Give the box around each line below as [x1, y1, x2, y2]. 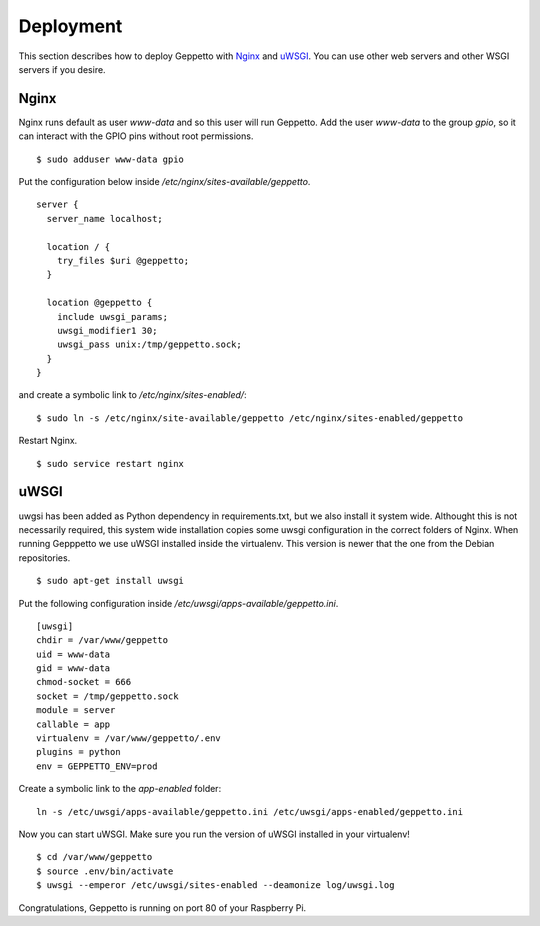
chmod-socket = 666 [36, 676, 132, 688]
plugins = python [36, 746, 121, 758]
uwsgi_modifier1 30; [56, 325, 158, 336]
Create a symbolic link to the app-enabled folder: [18, 783, 222, 795]
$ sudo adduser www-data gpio [36, 153, 185, 165]
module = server [36, 705, 116, 716]
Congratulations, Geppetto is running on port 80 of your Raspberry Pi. [18, 901, 307, 914]
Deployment [18, 15, 123, 37]
